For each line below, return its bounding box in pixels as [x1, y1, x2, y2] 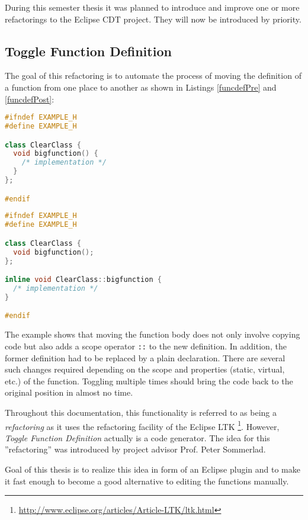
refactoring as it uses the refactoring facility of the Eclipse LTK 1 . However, [5, 418, 280, 432]
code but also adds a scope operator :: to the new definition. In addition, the [5, 339, 287, 352]
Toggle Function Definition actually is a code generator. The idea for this [5, 431, 270, 444]
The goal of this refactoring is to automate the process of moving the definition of [5, 69, 301, 82]
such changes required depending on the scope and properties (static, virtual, [5, 363, 285, 375]
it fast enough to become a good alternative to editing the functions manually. [5, 474, 289, 487]
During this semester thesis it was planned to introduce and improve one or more [5, 1, 300, 13]
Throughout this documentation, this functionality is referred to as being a [5, 406, 277, 418]
